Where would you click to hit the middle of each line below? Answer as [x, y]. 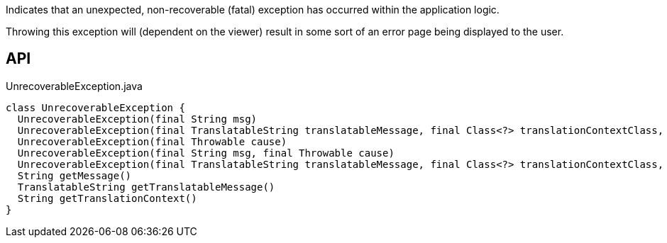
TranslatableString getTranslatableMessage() [146, 187]
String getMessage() [75, 175]
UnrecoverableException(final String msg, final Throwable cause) [206, 153]
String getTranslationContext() [107, 198]
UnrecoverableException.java [74, 86]
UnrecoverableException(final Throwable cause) [152, 141]
